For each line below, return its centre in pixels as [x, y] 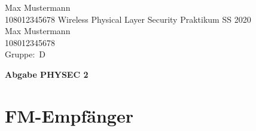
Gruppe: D [25, 54]
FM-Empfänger [69, 115]
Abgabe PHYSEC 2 [47, 74]
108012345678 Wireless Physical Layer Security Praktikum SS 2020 [128, 19]
